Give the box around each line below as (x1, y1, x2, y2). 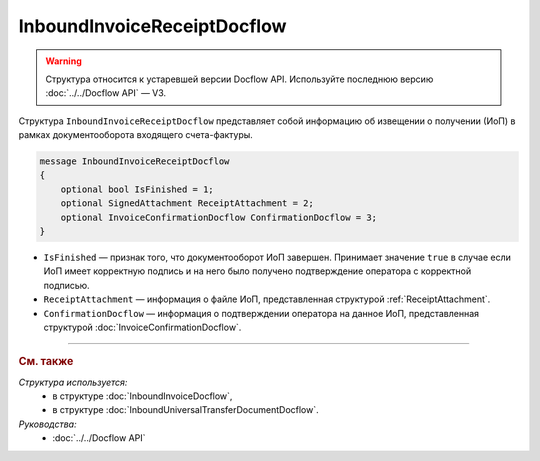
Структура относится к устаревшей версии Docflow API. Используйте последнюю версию (45, 73, 434, 85)
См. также (18, 355, 74, 369)
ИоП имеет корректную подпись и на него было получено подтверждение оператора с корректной (43, 265, 472, 277)
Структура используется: (18, 376, 128, 388)
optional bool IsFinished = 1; (60, 183, 214, 195)
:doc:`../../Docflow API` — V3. (45, 87, 167, 99)
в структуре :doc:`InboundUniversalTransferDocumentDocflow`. (52, 404, 319, 416)
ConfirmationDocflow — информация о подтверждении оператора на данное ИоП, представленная (43, 307, 480, 319)
